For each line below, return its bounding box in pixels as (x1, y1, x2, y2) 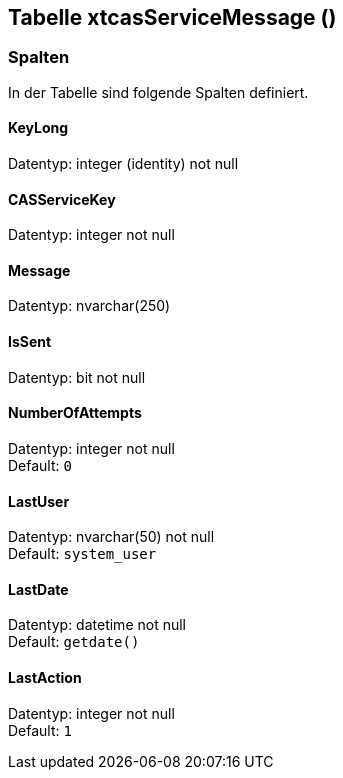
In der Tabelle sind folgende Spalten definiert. (8, 83, 309, 101)
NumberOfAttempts (8, 404, 142, 422)
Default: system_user (8, 545, 157, 563)
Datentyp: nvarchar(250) (8, 297, 171, 315)
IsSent (8, 333, 52, 351)
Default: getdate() (8, 633, 140, 651)
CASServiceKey (8, 190, 116, 208)
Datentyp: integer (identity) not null (8, 155, 239, 173)
